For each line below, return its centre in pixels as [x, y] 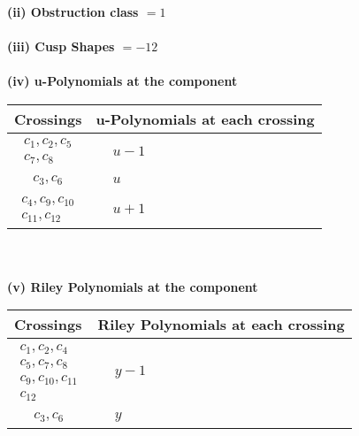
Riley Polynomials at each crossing [221, 325]
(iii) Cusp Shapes [61, 46]
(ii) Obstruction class [73, 11]
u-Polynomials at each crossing [205, 119]
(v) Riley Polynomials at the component [133, 286]
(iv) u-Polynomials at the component [122, 81]
